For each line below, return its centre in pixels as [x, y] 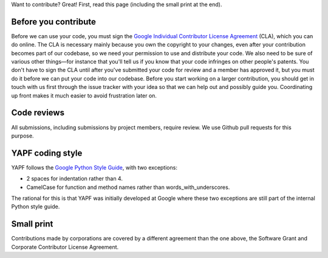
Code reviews [38, 113]
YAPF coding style [47, 153]
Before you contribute [54, 21]
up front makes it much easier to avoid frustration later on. [84, 95]
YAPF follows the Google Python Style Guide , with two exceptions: [94, 167]
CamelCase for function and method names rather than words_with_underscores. [128, 187]
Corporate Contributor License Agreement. [65, 247]
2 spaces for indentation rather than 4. [74, 179]
